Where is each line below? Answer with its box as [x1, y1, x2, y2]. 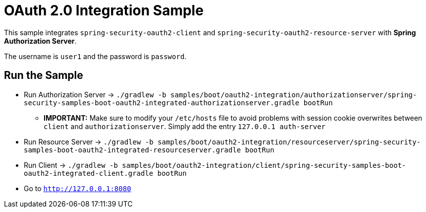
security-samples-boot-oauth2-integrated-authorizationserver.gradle [24, 98, 300, 107]
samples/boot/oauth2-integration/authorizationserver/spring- [170, 90, 417, 99]
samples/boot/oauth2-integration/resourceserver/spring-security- [158, 138, 421, 146]
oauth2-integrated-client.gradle [24, 169, 154, 177]
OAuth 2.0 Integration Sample [4, 2, 204, 19]
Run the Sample [4, 69, 83, 82]
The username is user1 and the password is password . [4, 52, 187, 61]
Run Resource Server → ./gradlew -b [24, 137, 154, 146]
